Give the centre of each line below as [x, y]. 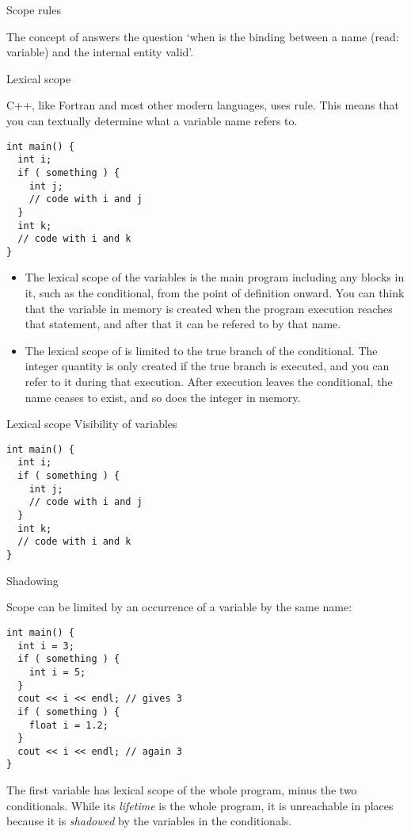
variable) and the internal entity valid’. [100, 52]
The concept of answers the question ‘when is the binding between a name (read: [203, 36]
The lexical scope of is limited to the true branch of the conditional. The [201, 350]
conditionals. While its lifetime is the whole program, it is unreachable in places [200, 805]
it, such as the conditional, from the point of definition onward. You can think [215, 293]
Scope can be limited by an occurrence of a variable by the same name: [179, 607]
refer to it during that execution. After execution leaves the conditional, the [209, 382]
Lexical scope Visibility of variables [92, 424]
